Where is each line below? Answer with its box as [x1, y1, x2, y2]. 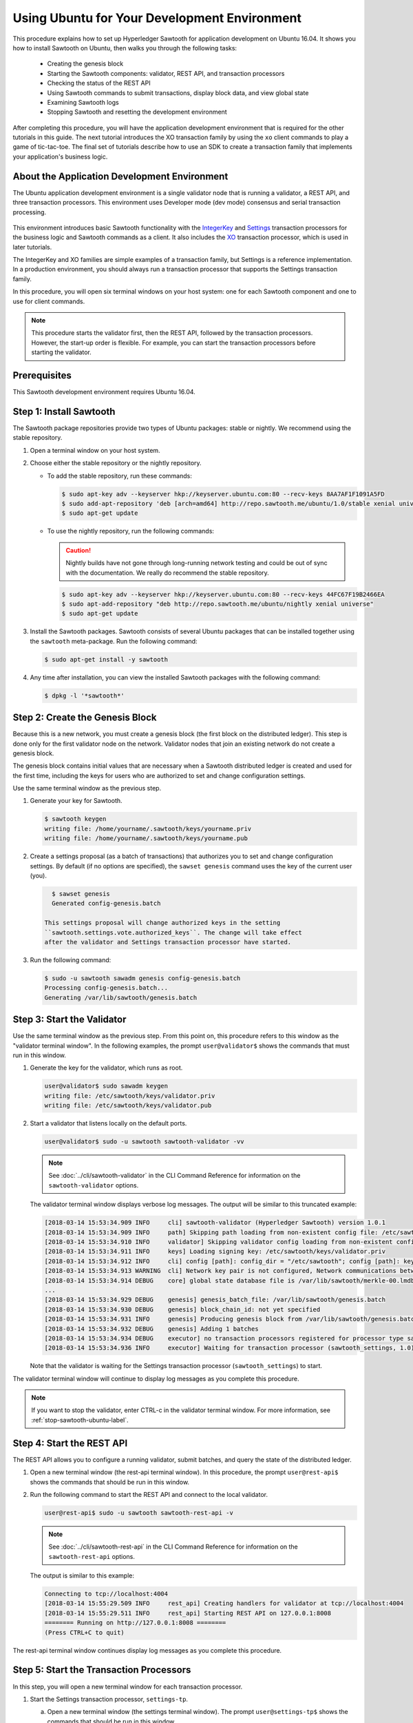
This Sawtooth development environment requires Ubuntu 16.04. [12, 388, 195, 396]
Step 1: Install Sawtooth [12, 405, 116, 417]
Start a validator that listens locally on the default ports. [30, 1119, 187, 1128]
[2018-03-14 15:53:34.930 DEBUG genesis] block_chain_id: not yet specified [44, 1305, 321, 1313]
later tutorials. [12, 243, 52, 251]
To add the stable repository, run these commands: [47, 471, 192, 480]
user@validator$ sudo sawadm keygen [44, 1082, 169, 1090]
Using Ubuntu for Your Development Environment [12, 10, 302, 26]
